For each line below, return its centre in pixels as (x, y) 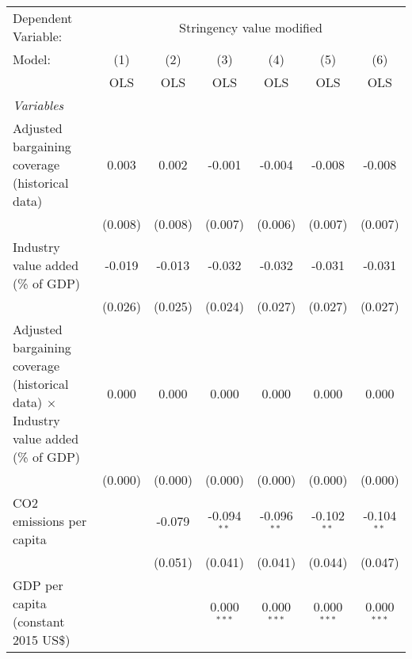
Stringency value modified (251, 27)
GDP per (38, 585)
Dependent (43, 18)
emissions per (50, 521)
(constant (39, 621)
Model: (32, 59)
